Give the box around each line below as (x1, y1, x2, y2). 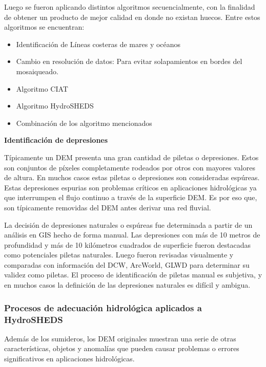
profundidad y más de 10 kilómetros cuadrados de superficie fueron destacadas (4, 239, 251, 250)
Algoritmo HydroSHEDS (16, 100, 94, 111)
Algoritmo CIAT (16, 83, 68, 94)
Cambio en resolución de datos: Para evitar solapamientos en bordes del (16, 56, 242, 67)
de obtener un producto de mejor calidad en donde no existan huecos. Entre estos (4, 11, 260, 22)
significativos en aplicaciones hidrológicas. (4, 353, 135, 363)
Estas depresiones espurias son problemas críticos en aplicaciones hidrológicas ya (4, 182, 257, 192)
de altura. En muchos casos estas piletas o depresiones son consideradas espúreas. (4, 172, 260, 183)
